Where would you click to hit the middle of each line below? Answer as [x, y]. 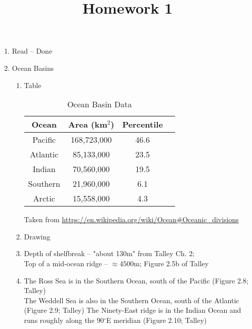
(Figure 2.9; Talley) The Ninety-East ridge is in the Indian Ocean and [133, 310]
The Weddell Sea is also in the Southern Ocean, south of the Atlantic [132, 300]
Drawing [37, 236]
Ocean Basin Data [99, 104]
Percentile [142, 125]
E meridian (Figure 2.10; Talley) [157, 320]
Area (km [88, 125]
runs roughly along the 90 [64, 320]
